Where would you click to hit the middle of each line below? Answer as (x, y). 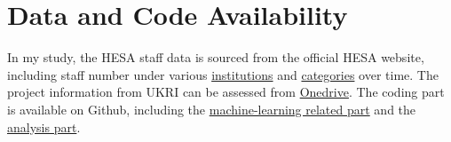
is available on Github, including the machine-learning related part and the (212, 109)
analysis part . (44, 126)
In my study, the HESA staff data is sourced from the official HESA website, (216, 57)
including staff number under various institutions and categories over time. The (223, 74)
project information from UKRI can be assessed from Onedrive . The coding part (226, 92)
